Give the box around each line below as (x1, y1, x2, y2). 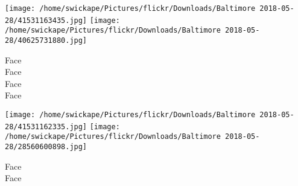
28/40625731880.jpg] (5, 36, 87, 45)
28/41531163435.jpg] (5, 16, 87, 25)
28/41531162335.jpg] (5, 122, 87, 131)
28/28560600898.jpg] (5, 142, 87, 151)
